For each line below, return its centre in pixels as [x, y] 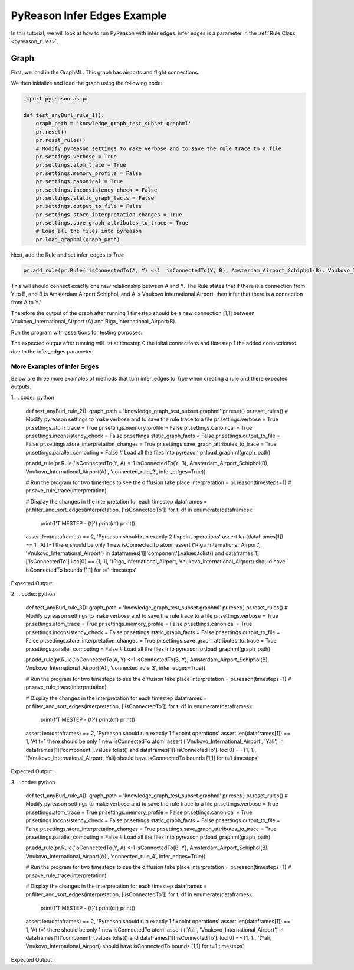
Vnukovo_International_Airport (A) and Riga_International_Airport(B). [94, 322]
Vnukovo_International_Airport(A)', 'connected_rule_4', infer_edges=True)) [116, 856]
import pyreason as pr [56, 99]
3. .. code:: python [33, 782]
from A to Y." [27, 302]
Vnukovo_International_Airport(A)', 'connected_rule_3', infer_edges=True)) [116, 668]
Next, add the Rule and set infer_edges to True [67, 255]
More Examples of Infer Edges [55, 366]
